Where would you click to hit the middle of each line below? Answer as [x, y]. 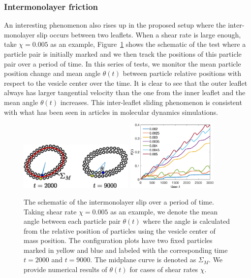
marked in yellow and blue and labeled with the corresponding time [126, 250]
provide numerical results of [65, 269]
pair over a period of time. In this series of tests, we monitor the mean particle [123, 63]
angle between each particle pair [72, 221]
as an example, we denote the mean [164, 211]
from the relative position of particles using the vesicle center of [120, 230]
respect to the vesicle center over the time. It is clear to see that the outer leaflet [126, 83]
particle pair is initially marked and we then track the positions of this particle [123, 54]
